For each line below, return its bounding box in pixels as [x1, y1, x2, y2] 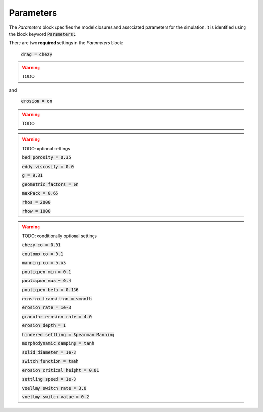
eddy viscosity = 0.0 [22, 164, 74, 169]
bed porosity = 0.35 [22, 155, 72, 160]
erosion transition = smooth [22, 296, 92, 301]
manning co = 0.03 [22, 260, 66, 265]
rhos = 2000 [22, 200, 51, 205]
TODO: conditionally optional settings [22, 233, 97, 239]
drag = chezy [21, 51, 53, 57]
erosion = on [21, 98, 53, 104]
